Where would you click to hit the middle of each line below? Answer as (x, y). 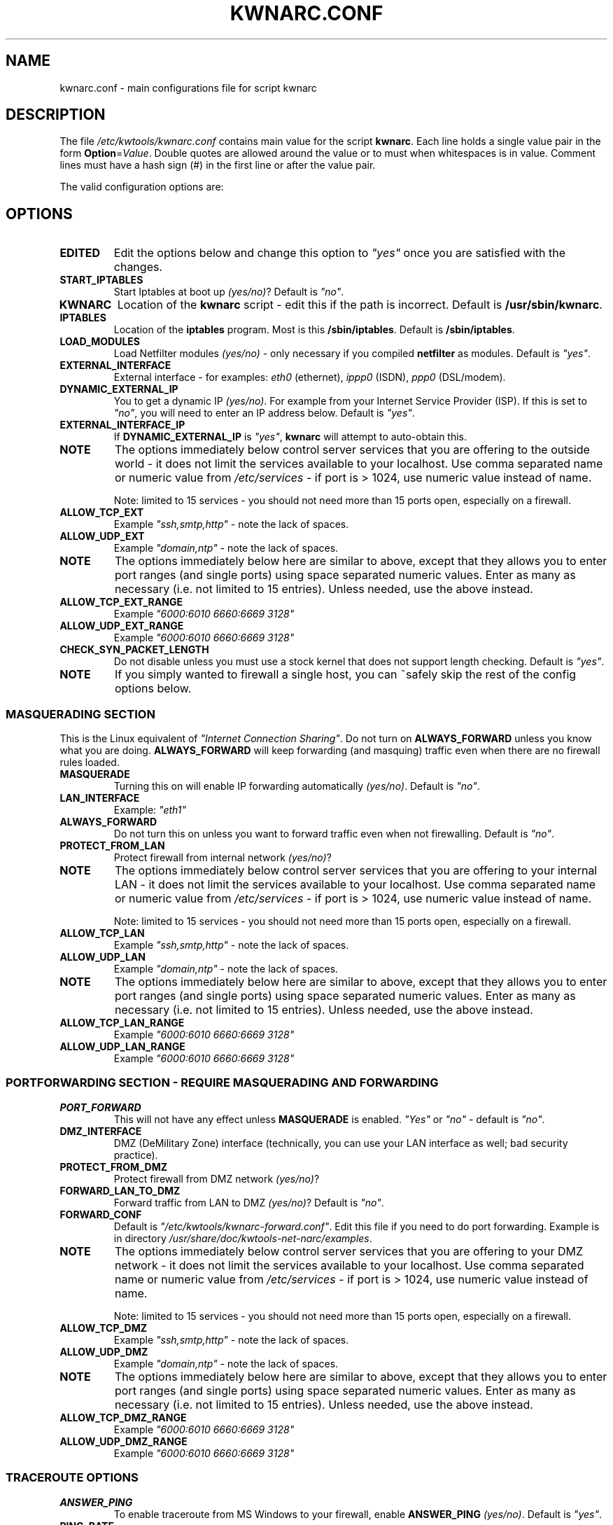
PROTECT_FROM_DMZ (113, 1167)
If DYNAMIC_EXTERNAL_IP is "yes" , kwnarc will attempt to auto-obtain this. (290, 437)
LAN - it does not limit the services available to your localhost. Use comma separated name (355, 885)
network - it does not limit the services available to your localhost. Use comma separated (349, 1265)
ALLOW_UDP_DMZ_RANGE (124, 1441)
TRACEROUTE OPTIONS (72, 1478)
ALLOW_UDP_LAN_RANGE (122, 1047)
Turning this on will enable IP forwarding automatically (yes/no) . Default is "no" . (297, 786)
